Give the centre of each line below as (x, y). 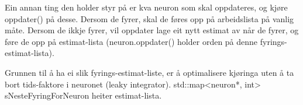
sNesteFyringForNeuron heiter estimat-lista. (83, 95)
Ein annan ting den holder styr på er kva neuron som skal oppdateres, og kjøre (146, 7)
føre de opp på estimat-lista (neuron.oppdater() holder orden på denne (131, 41)
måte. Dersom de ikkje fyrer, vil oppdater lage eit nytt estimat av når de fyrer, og (152, 30)
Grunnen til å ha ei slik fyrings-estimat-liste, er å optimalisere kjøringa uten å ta (149, 72)
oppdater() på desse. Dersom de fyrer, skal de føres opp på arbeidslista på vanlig (149, 18)
